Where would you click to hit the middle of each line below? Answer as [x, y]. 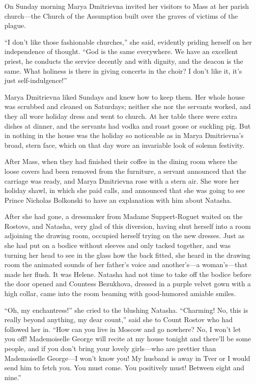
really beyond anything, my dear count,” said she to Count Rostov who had [119, 319]
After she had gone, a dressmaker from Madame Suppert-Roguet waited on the [124, 216]
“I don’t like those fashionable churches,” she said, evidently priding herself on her [128, 41]
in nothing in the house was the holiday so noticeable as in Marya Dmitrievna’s [124, 135]
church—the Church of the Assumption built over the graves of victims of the [121, 15]
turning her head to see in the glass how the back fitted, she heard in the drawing [128, 255]
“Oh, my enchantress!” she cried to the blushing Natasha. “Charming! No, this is [126, 310]
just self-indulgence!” [36, 80]
